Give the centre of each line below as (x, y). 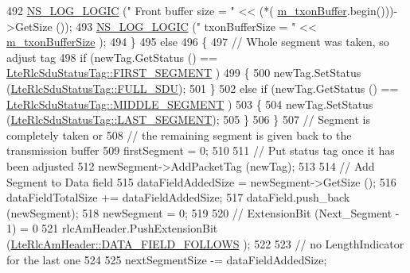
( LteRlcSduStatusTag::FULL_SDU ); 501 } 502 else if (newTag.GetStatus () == (203, 88)
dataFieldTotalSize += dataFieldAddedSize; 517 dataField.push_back (178, 197)
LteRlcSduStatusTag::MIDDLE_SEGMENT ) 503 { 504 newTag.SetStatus (190, 104)
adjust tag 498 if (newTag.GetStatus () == (112, 57)
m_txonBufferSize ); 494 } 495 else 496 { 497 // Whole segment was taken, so (198, 42)
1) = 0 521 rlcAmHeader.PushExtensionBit (112, 228)
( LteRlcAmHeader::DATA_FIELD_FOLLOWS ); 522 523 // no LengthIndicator (205, 243)
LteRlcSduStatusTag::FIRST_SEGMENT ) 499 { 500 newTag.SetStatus (184, 73)
